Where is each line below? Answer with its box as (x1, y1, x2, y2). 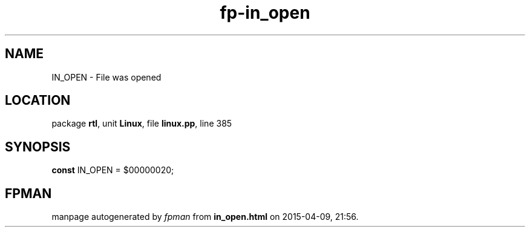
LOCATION (5, 93, 71, 108)
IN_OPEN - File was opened (51, 71, 162, 82)
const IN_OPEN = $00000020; (51, 165, 174, 176)
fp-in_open (220, 2, 310, 23)
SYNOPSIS (5, 139, 71, 154)
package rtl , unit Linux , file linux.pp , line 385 (51, 118, 232, 129)
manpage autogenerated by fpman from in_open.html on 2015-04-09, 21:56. (51, 211, 359, 222)
